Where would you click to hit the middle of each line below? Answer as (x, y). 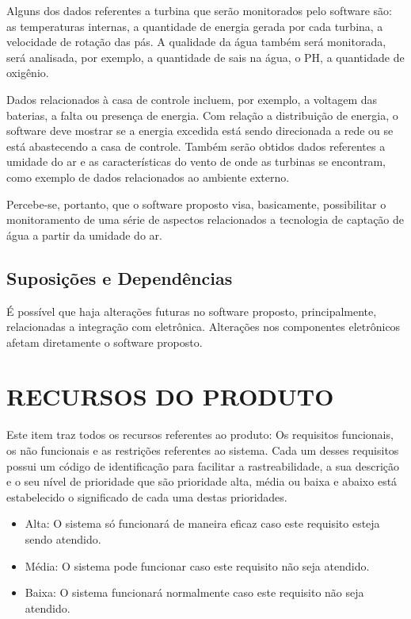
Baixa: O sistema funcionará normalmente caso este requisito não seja (194, 592)
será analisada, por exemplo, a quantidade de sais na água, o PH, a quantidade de (205, 57)
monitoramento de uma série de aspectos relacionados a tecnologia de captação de (205, 219)
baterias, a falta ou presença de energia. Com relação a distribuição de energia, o (202, 115)
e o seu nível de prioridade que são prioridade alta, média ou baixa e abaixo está (202, 481)
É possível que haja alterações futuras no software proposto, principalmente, (192, 311)
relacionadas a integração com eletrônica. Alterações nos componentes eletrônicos (204, 327)
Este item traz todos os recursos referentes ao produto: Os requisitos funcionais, (200, 434)
